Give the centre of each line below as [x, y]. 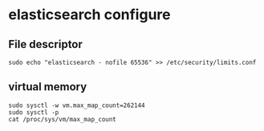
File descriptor [45, 44]
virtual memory [48, 87]
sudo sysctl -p [34, 112]
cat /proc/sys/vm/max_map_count [62, 119]
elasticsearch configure [89, 15]
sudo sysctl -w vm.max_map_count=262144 [77, 105]
